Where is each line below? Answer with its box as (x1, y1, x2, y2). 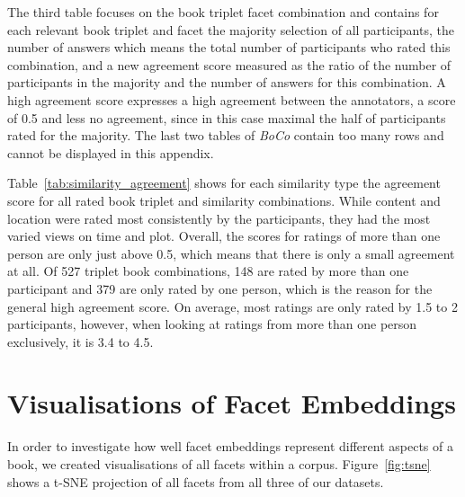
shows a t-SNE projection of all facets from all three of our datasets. (7, 472, 384, 491)
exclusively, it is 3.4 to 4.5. (7, 332, 154, 351)
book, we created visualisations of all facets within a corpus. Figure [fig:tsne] (7, 455, 431, 473)
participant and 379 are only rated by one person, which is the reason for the (7, 279, 433, 297)
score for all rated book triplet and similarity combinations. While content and (7, 191, 441, 209)
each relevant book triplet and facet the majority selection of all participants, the (7, 20, 454, 39)
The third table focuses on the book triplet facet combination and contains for (7, 3, 439, 21)
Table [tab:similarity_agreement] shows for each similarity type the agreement (7, 173, 441, 192)
